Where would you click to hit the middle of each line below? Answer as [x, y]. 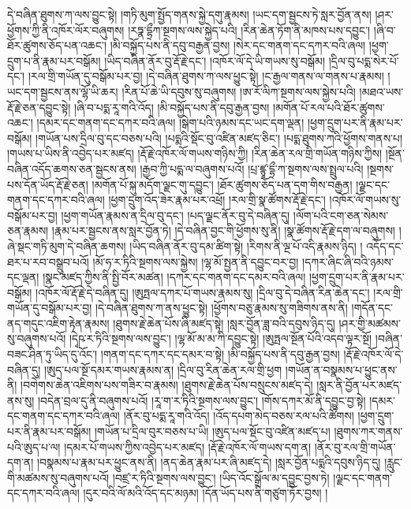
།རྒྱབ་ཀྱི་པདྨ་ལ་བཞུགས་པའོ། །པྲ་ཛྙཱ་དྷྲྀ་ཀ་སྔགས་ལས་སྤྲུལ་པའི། [252, 168]
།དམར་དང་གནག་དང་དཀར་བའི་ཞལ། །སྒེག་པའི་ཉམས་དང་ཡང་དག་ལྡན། [170, 123]
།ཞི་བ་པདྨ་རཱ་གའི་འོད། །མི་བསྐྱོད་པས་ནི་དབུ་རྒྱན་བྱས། [172, 107]
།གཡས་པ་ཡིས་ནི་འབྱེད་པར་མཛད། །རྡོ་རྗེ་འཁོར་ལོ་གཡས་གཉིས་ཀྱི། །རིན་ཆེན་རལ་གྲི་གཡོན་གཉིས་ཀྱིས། [195, 153]
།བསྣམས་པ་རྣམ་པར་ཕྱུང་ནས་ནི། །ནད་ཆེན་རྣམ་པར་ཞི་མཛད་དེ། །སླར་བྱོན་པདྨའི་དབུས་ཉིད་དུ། [209, 462]
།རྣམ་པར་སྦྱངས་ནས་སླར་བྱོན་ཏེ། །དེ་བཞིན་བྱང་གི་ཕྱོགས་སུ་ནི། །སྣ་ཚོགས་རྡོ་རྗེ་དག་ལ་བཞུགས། [223, 230]
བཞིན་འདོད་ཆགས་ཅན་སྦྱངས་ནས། [72, 168]
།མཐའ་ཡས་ [381, 91]
